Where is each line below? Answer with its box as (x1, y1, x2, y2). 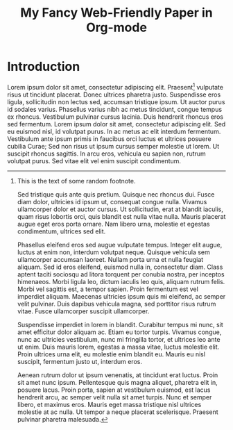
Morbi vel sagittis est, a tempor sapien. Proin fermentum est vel (17, 285, 199, 293)
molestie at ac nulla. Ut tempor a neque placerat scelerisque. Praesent (17, 408, 218, 416)
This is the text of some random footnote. (17, 176, 136, 185)
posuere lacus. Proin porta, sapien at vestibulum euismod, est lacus (17, 386, 211, 394)
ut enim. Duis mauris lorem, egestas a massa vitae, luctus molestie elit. (17, 342, 220, 351)
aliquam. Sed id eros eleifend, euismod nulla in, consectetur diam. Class (17, 263, 223, 271)
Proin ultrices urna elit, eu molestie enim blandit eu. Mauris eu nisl (17, 349, 206, 358)
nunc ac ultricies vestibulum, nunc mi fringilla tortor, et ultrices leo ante (17, 335, 221, 343)
